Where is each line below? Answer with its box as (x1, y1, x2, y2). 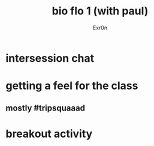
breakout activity (5, 127, 93, 141)
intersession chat (5, 51, 95, 65)
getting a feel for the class (5, 79, 138, 93)
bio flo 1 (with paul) (52, 4, 149, 18)
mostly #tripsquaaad (5, 103, 85, 113)
